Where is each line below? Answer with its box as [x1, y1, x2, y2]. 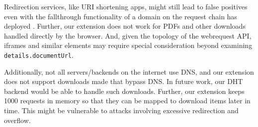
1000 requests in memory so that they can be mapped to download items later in [4, 95, 251, 106]
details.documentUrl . [4, 49, 74, 60]
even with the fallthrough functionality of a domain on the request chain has [4, 11, 237, 21]
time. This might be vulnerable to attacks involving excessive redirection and [4, 105, 239, 115]
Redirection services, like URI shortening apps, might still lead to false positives [4, 1, 248, 11]
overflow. [4, 115, 31, 125]
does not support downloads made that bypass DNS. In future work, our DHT [4, 76, 243, 86]
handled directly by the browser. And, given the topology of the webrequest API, [4, 30, 252, 41]
